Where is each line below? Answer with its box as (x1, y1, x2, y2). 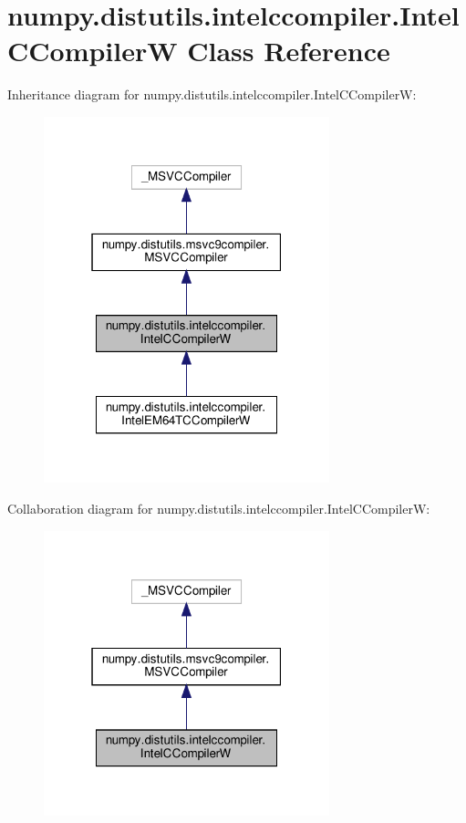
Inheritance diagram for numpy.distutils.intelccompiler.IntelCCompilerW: (7, 85, 417, 104)
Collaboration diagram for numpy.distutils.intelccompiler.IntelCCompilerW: (7, 499, 430, 518)
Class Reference (187, 32, 390, 69)
